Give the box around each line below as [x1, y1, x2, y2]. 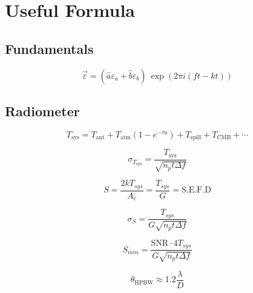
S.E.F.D [182, 186, 211, 194]
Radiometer [5, 101, 80, 120]
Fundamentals [5, 39, 94, 58]
